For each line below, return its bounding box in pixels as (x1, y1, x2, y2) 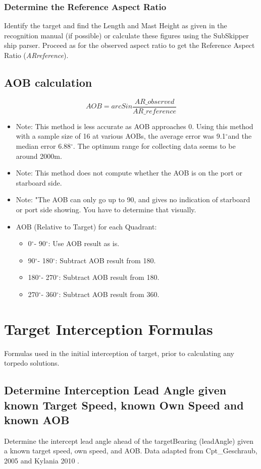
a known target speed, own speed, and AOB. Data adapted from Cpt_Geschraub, (4, 445, 257, 456)
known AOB (4, 412, 70, 428)
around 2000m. (16, 150, 62, 161)
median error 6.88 (16, 141, 71, 151)
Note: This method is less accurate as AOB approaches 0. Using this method (16, 121, 253, 131)
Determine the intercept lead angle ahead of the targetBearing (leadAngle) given (4, 435, 254, 446)
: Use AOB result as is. (48, 238, 120, 249)
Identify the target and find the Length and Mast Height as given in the (4, 20, 227, 31)
